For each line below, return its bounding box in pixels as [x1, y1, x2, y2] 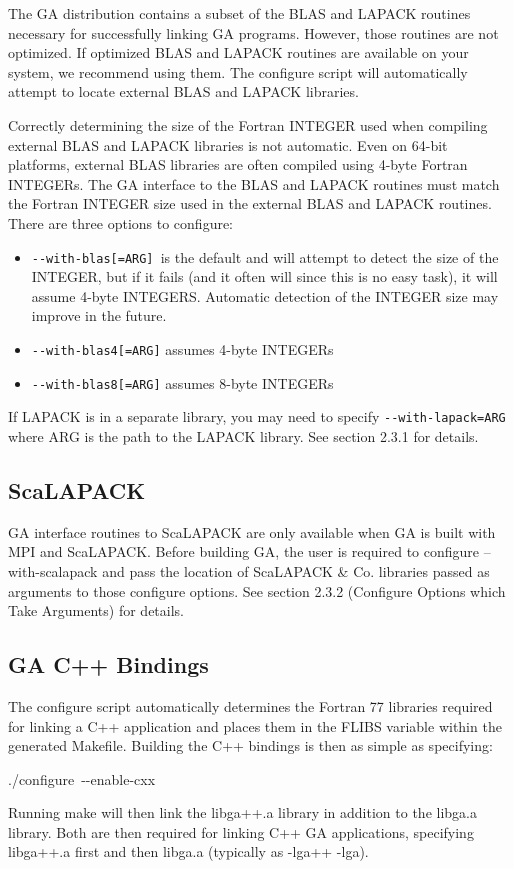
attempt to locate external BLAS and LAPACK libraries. [8, 81, 359, 102]
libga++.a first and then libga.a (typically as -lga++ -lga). [8, 841, 369, 862]
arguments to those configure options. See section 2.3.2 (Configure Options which [8, 580, 506, 601]
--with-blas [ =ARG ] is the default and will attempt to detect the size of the [31, 246, 499, 267]
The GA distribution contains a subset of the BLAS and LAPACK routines [8, 3, 471, 23]
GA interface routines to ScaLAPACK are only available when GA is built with [8, 521, 496, 542]
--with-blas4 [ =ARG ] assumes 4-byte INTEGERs [31, 338, 334, 359]
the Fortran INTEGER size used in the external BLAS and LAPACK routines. [8, 193, 492, 214]
